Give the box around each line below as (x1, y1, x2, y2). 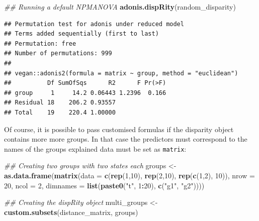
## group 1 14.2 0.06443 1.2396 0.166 (4, 89, 166, 96)
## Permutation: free (4, 40, 76, 47)
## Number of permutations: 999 (4, 50, 112, 57)
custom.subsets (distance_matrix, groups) (4, 206, 138, 217)
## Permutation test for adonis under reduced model (4, 20, 184, 28)
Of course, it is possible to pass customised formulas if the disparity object (4, 124, 234, 134)
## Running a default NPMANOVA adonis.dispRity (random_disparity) (4, 2, 236, 12)
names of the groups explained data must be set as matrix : (4, 143, 187, 154)
